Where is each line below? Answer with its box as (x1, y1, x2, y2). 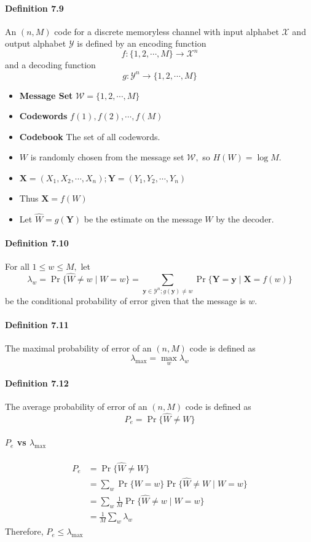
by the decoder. (216, 212, 274, 225)
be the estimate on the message (84, 212, 202, 225)
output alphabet (5, 37, 66, 50)
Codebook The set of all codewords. (19, 130, 160, 143)
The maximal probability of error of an (5, 342, 152, 355)
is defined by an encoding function (77, 37, 207, 50)
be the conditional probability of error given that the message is (5, 294, 246, 307)
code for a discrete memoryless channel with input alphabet (54, 25, 279, 37)
